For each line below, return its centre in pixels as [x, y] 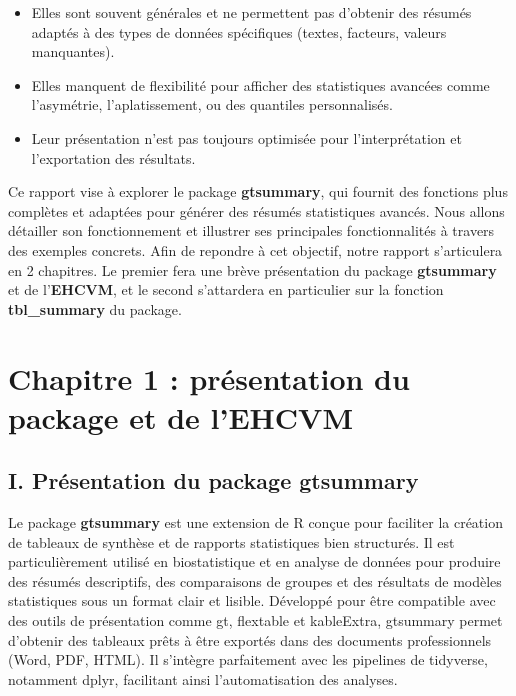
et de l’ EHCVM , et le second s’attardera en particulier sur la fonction [226, 289]
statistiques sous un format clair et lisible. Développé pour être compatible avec [252, 600]
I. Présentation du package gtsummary [213, 480]
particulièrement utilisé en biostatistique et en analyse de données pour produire [254, 561]
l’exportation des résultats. [113, 157]
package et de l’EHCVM [180, 416]
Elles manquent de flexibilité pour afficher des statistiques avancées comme [260, 84]
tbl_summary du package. [95, 308]
